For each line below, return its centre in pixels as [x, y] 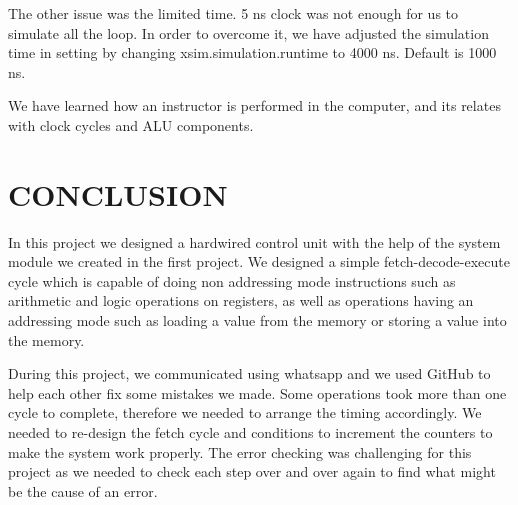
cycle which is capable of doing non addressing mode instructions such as [232, 280]
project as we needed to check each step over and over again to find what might [252, 471]
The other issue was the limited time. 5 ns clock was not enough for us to [233, 13]
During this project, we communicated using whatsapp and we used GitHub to [249, 373]
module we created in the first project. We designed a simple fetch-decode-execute [259, 261]
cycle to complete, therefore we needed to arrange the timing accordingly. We [245, 412]
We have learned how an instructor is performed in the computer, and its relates [254, 105]
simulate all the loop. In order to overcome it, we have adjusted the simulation [248, 32]
